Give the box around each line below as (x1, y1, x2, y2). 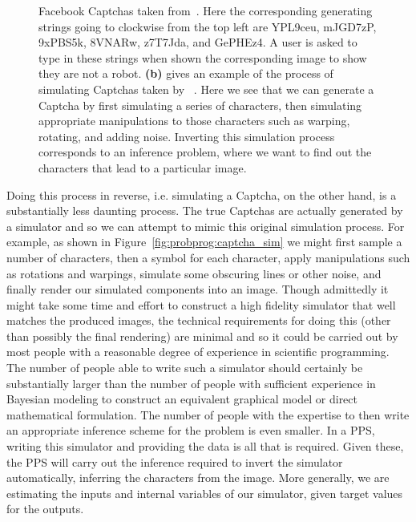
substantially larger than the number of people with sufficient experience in (6, 374, 376, 391)
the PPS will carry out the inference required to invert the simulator (6, 453, 343, 470)
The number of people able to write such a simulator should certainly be (6, 359, 363, 376)
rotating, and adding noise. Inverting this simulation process (38, 127, 335, 144)
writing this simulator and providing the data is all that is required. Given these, (6, 438, 404, 455)
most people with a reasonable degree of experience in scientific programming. (6, 343, 390, 360)
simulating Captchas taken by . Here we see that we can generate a (38, 80, 374, 97)
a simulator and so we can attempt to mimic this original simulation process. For (6, 217, 405, 234)
